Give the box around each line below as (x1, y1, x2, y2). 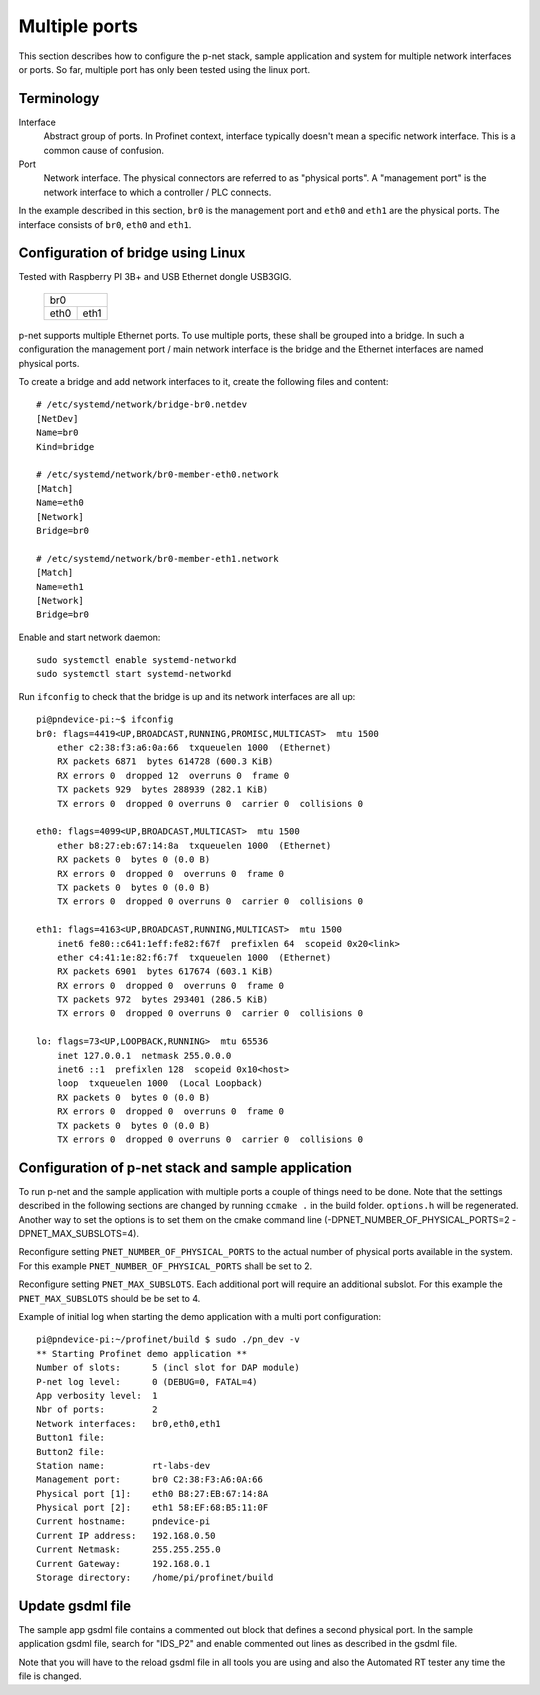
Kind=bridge (36, 441, 95, 452)
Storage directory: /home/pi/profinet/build (36, 1572, 274, 1584)
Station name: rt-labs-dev (36, 1460, 211, 1471)
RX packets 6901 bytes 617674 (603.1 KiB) (56, 966, 274, 977)
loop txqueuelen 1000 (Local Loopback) (56, 1078, 264, 1089)
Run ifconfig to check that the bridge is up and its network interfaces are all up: (18, 690, 356, 702)
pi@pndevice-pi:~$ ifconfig (36, 714, 174, 725)
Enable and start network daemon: (18, 631, 161, 643)
